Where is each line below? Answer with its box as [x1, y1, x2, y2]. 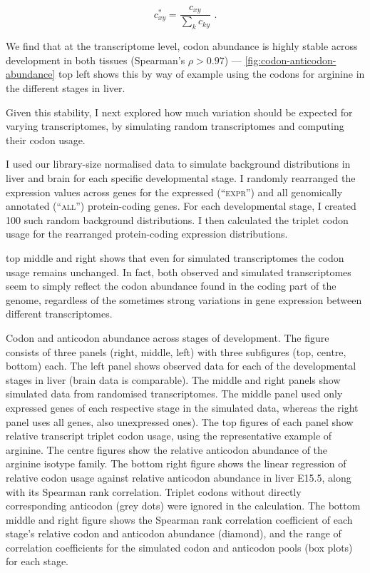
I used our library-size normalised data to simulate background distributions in [6, 156, 351, 171]
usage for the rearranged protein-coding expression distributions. [6, 226, 288, 241]
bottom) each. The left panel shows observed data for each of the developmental [6, 358, 356, 373]
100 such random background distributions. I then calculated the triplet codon [6, 212, 349, 227]
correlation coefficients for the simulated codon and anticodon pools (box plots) [6, 539, 353, 554]
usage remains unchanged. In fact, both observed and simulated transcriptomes [6, 264, 351, 279]
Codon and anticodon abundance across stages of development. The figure [6, 330, 329, 345]
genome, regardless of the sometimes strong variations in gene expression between [6, 292, 362, 307]
